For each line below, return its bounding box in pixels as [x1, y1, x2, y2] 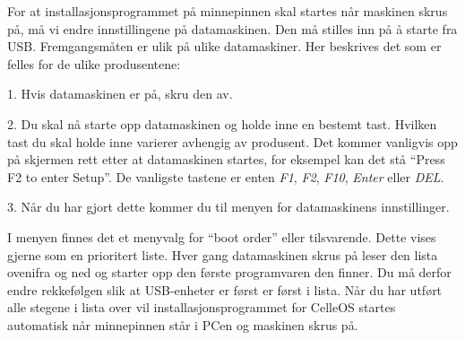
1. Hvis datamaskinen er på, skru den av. [7, 84, 233, 103]
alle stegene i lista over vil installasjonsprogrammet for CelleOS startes [7, 298, 396, 317]
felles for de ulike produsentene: [7, 54, 181, 73]
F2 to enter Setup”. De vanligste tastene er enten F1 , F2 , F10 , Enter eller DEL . [7, 167, 444, 186]
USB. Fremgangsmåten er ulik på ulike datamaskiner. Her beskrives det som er [7, 37, 442, 56]
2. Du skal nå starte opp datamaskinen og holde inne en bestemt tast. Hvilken [7, 114, 437, 133]
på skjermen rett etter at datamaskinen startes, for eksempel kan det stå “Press [7, 150, 445, 169]
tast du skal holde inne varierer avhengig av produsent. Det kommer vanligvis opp [7, 132, 458, 151]
